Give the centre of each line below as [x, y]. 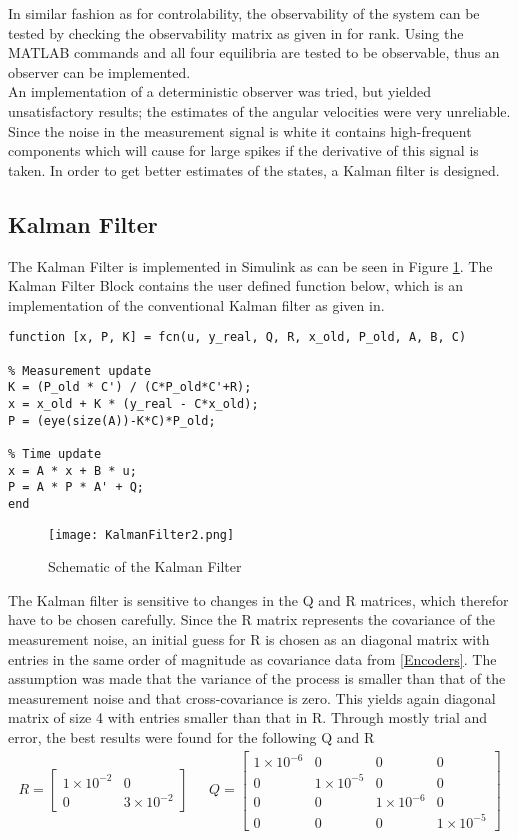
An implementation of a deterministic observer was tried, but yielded [220, 91]
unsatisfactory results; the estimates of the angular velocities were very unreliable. [259, 110]
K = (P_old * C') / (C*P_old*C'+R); [130, 387]
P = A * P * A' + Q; [76, 487]
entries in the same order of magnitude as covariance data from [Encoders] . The [252, 658]
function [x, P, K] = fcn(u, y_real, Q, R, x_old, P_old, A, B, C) [237, 337]
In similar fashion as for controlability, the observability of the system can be [244, 13]
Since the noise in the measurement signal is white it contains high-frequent [240, 130]
